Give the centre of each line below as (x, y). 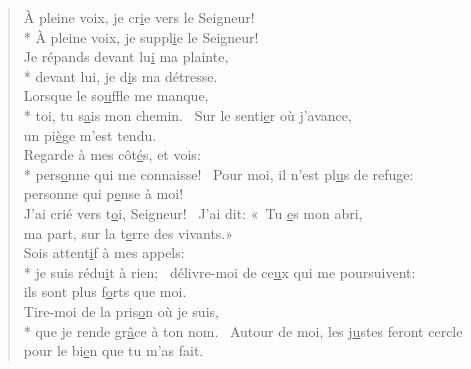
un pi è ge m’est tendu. (90, 134)
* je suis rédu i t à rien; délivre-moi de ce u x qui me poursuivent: (219, 271)
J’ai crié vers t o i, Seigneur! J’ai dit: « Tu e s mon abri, (193, 212)
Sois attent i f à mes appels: (104, 252)
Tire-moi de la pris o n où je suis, (121, 310)
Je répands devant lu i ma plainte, (126, 56)
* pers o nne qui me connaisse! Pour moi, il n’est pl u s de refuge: (218, 173)
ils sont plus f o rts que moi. (105, 291)
